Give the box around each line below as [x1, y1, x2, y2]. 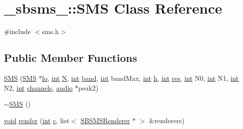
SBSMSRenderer [80, 115, 130, 125]
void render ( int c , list [4, 115, 69, 125]
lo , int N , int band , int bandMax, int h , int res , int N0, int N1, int [42, 73, 239, 83]
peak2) [78, 82, 99, 92]
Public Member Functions [4, 50, 137, 65]
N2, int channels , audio [4, 82, 73, 92]
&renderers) [149, 115, 185, 125]
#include [4, 26, 31, 37]
